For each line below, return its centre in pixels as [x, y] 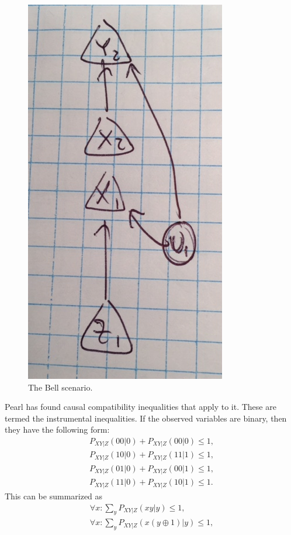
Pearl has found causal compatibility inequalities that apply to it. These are [141, 407]
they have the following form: [57, 429]
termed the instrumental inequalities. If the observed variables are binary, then [146, 418]
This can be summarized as [54, 496]
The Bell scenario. [60, 387]
